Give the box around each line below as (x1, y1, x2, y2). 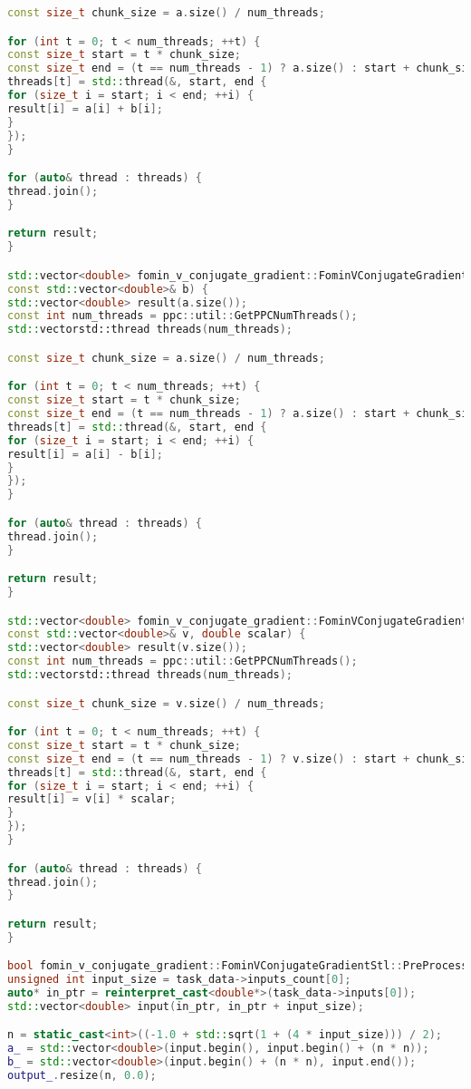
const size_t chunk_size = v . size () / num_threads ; (7, 696, 325, 710)
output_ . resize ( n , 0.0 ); (7, 1069, 157, 1083)
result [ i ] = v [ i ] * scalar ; (7, 792, 177, 806)
